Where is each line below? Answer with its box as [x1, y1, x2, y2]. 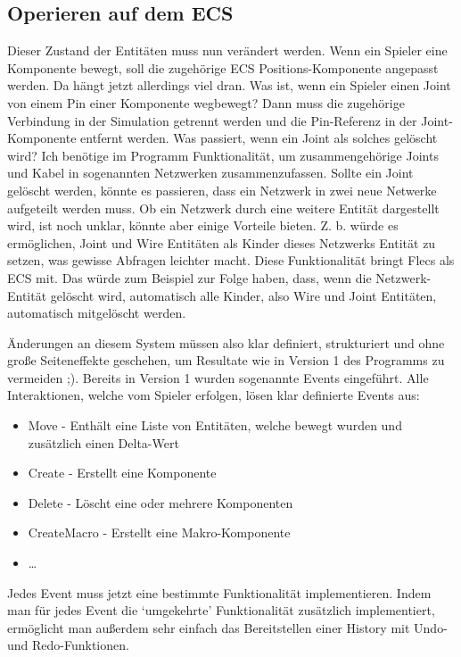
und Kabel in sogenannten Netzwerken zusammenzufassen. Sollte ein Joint [7, 163, 414, 182]
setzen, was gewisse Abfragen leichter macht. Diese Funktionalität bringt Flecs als [7, 251, 455, 270]
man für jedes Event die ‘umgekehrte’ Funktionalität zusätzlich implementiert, [7, 601, 435, 620]
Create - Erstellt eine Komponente [28, 463, 217, 482]
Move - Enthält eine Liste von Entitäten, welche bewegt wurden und [28, 416, 402, 435]
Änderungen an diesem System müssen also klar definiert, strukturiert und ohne [7, 333, 445, 352]
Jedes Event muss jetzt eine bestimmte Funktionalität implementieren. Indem [7, 583, 432, 602]
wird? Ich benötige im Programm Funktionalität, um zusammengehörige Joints [7, 146, 439, 164]
